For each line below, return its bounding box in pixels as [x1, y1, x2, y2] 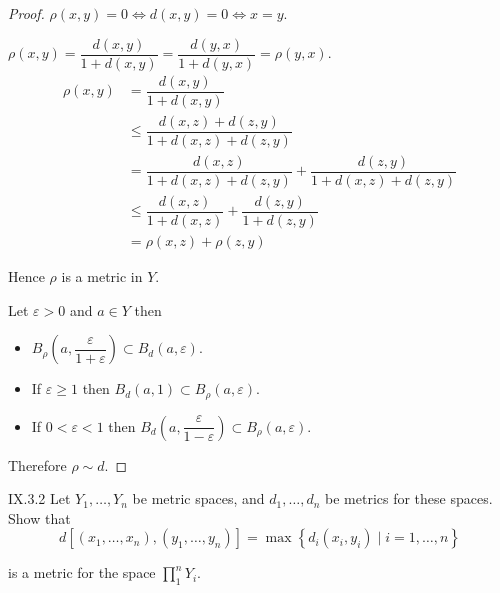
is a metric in [61, 266, 143, 287]
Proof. [8, 3, 45, 23]
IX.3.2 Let [8, 488, 71, 509]
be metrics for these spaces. [325, 488, 493, 509]
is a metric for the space [8, 562, 156, 583]
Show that [8, 507, 71, 528]
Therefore [8, 454, 67, 475]
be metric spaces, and [132, 488, 265, 509]
